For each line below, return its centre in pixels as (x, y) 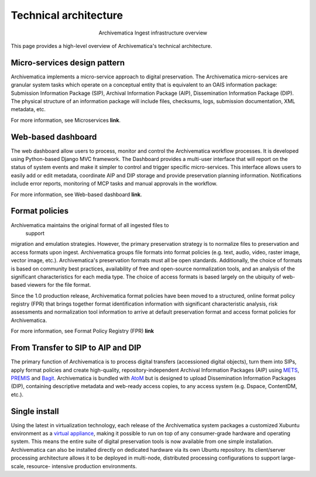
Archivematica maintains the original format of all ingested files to (90, 225)
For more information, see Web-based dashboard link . (76, 194)
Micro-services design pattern (68, 62)
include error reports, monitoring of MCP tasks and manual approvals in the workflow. (114, 184)
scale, (18, 466)
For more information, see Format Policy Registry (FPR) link (83, 331)
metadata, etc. (28, 109)
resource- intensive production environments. (82, 466)
